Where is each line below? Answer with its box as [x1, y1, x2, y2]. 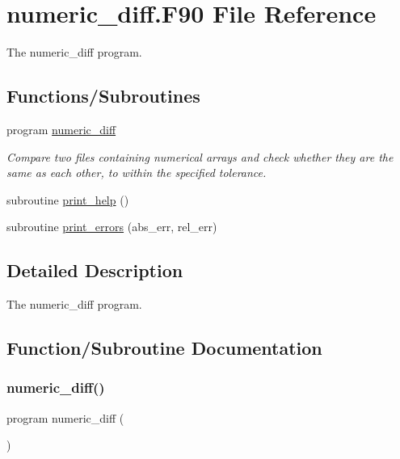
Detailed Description [6, 258, 183, 283]
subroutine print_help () [6, 191, 129, 208]
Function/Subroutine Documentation [6, 335, 322, 360]
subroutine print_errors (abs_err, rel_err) [6, 218, 217, 235]
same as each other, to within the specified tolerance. [6, 164, 267, 181]
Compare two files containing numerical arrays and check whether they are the [6, 148, 394, 165]
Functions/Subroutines [6, 83, 200, 108]
